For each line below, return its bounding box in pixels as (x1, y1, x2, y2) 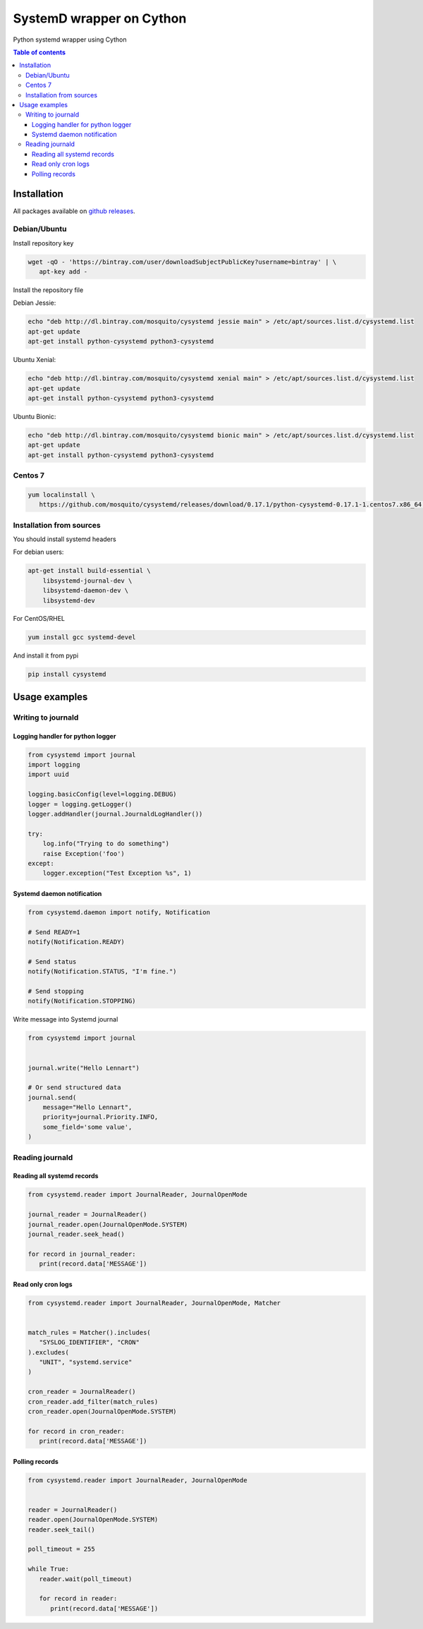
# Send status (27, 957, 77, 966)
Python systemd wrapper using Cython (13, 35, 127, 44)
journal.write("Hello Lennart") (27, 1064, 140, 1072)
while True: (27, 1565, 70, 1573)
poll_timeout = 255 (27, 1545, 95, 1554)
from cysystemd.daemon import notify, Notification (27, 908, 211, 916)
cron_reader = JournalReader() (27, 1388, 137, 1396)
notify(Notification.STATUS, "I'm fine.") (27, 967, 177, 976)
